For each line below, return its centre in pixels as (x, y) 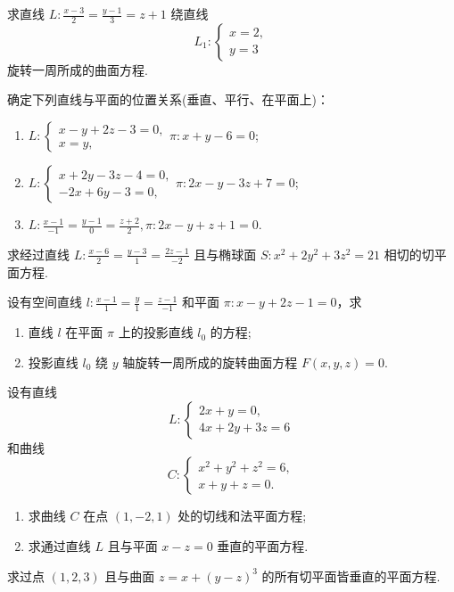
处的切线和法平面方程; (242, 516)
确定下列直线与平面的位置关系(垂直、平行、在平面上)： (168, 99)
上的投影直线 (156, 332)
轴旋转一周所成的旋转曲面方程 (210, 362)
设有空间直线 (45, 302)
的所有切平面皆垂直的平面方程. (351, 576)
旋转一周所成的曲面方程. (78, 69)
